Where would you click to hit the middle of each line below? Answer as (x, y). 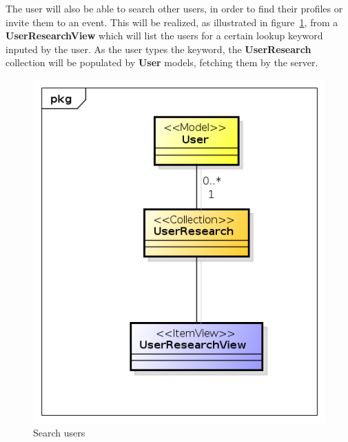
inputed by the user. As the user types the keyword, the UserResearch (158, 49)
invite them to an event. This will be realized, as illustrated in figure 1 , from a (172, 22)
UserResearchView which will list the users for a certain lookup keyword (164, 36)
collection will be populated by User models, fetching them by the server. (162, 62)
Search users (59, 433)
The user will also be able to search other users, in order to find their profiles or (174, 8)
